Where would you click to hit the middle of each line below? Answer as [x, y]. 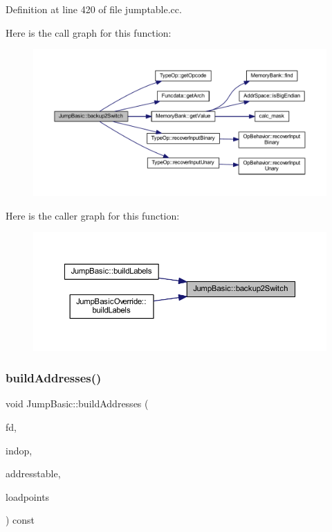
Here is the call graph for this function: [89, 32]
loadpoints [28, 496]
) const [20, 520]
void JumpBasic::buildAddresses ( [77, 404]
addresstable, [33, 473]
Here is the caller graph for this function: [93, 215]
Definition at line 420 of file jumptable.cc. [94, 9]
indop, [19, 450]
